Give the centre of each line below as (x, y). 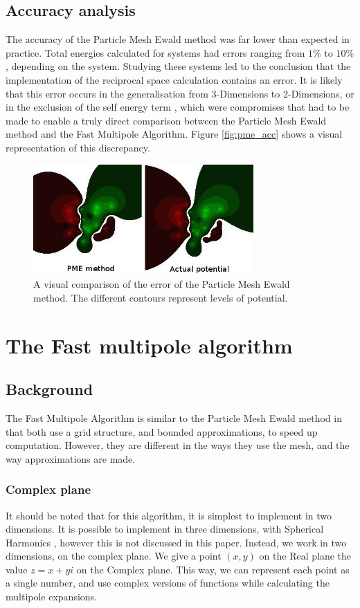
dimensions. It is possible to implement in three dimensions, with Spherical (165, 529)
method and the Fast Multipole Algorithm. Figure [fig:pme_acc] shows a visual (174, 134)
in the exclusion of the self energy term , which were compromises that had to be (178, 107)
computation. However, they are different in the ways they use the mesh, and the (178, 445)
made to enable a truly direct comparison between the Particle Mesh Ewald (166, 120)
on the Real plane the (305, 556)
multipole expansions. (52, 597)
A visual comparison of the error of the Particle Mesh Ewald (162, 284)
